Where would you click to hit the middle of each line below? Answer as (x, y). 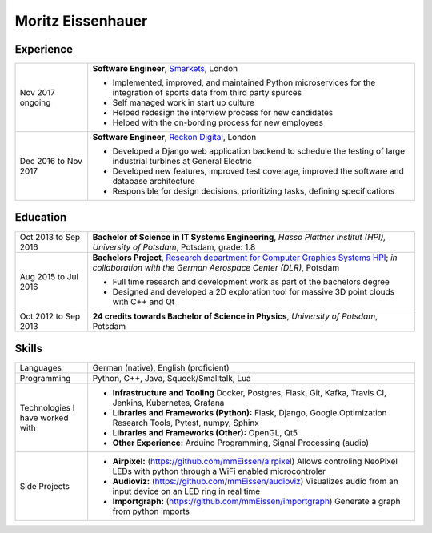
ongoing (35, 102)
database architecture (154, 182)
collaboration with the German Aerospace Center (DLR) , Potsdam (216, 267)
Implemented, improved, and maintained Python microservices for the (244, 82)
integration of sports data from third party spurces (207, 93)
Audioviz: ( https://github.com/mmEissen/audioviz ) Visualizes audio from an (256, 482)
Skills (29, 349)
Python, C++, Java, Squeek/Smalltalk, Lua (172, 379)
